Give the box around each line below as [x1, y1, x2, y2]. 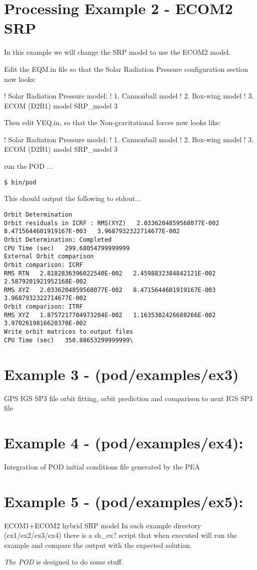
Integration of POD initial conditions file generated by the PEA [4, 461, 200, 471]
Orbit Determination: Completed [4, 236, 112, 243]
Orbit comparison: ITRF [4, 303, 83, 311]
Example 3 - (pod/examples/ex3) [4, 363, 239, 384]
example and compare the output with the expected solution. [4, 539, 192, 550]
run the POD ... [4, 161, 53, 171]
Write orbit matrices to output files [4, 328, 133, 336]
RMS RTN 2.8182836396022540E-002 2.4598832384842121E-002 [4, 269, 216, 277]
